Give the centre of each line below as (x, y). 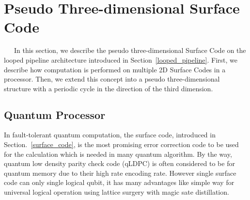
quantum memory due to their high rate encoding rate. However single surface (120, 173)
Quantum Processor (55, 114)
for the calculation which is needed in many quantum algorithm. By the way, (118, 154)
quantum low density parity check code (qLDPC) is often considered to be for (119, 163)
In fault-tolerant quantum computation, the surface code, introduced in (110, 135)
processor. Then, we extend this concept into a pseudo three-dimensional (112, 79)
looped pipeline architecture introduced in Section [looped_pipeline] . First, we (121, 59)
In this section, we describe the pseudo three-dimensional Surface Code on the (130, 50)
